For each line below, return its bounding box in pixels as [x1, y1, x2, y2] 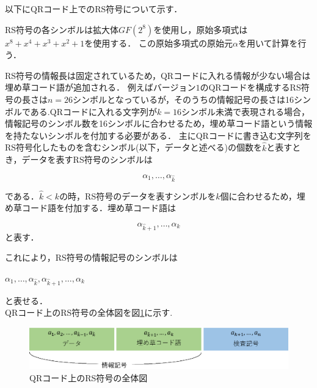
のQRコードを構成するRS [200, 81, 301, 94]
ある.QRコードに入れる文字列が [30, 105, 157, 118]
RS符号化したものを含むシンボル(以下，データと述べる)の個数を [5, 141, 262, 154]
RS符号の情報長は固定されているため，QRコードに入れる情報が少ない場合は [5, 69, 311, 81]
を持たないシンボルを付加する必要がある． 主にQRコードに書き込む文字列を [5, 129, 312, 141]
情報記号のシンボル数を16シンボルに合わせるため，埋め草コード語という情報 [5, 117, 313, 130]
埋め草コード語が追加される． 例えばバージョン [5, 81, 196, 94]
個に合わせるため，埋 [220, 189, 305, 202]
